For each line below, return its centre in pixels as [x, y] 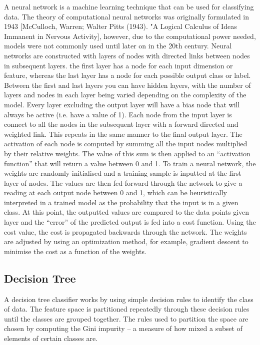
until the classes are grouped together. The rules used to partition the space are [126, 318]
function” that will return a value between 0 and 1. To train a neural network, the [130, 163]
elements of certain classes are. [51, 338]
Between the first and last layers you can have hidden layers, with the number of [127, 85]
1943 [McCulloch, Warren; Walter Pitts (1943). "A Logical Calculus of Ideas [120, 26]
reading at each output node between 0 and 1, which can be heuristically [115, 192]
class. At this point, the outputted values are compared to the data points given [127, 212]
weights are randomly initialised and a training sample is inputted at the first [123, 173]
